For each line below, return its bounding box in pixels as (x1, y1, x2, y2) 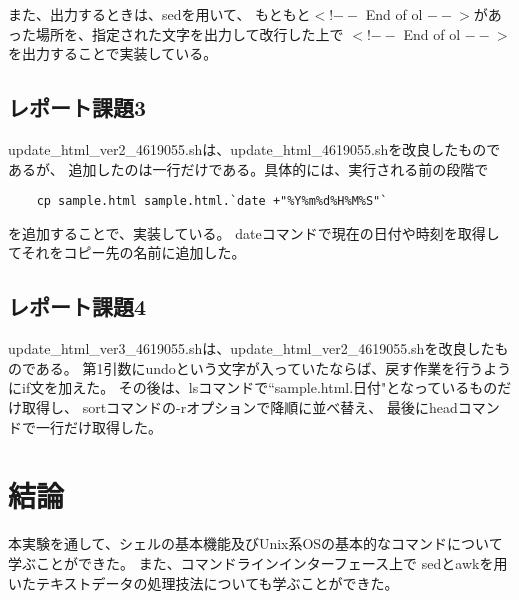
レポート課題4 (8, 291, 147, 322)
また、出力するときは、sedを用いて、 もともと (8, 4, 311, 24)
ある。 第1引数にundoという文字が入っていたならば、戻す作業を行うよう (35, 357, 512, 378)
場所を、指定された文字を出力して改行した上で (35, 23, 344, 44)
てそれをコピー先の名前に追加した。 (8, 242, 246, 263)
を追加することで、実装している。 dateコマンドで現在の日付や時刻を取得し (8, 222, 500, 243)
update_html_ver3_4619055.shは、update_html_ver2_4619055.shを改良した (8, 338, 495, 359)
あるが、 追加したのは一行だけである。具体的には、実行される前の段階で (8, 158, 489, 179)
